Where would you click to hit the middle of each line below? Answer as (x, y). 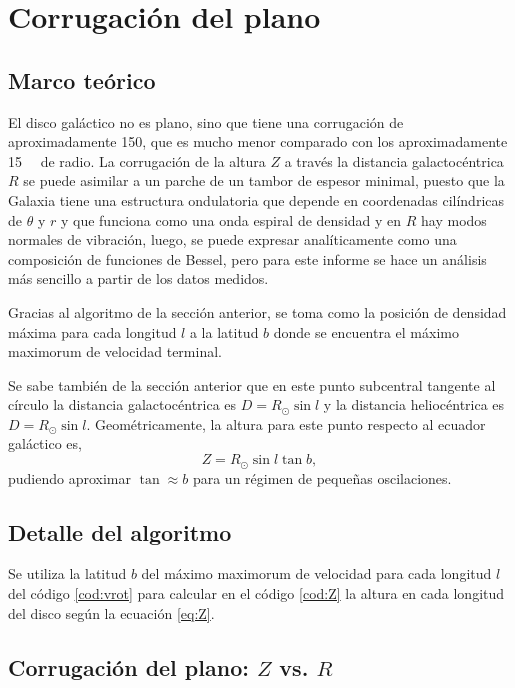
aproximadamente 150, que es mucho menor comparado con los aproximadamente (258, 141)
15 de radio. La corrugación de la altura (137, 160)
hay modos (454, 219)
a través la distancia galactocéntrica (394, 160)
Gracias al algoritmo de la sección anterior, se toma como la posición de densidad (257, 311)
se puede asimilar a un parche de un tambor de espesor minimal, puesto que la (264, 180)
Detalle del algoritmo (120, 531)
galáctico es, (45, 443)
